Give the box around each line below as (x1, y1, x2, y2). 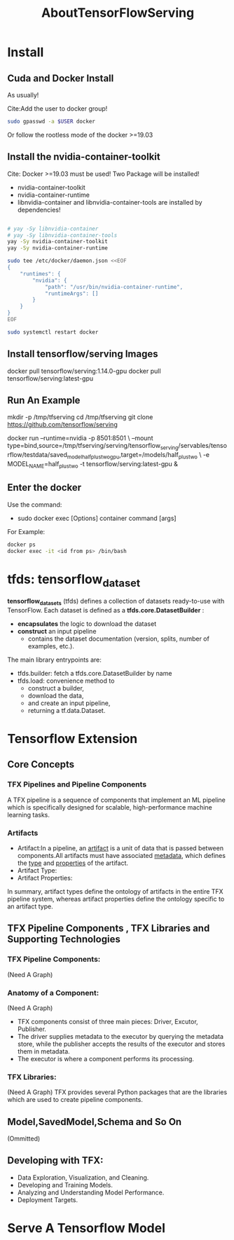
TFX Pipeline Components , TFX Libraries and (7, 922, 210, 934)
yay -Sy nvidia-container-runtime (7, 245, 109, 252)
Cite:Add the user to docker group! (7, 104, 108, 113)
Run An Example (7, 395, 81, 407)
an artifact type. (7, 902, 54, 911)
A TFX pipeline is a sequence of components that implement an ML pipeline (7, 796, 226, 804)
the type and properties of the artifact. (17, 859, 128, 867)
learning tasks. (7, 810, 50, 819)
